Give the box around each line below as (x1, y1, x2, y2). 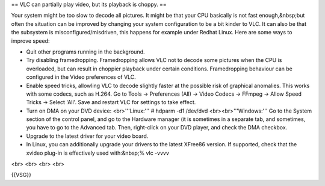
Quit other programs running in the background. (26, 48, 145, 55)
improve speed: (11, 37, 50, 45)
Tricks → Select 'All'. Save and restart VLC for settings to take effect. (26, 99, 196, 106)
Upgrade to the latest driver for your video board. (26, 132, 149, 140)
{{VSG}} (11, 172, 31, 179)
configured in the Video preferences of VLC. (26, 73, 137, 81)
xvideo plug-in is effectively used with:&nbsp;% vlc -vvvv (26, 149, 170, 157)
